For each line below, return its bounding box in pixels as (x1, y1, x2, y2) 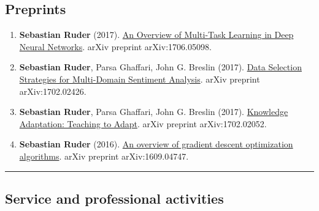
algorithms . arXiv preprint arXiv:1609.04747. (19, 149, 189, 162)
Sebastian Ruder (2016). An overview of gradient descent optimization (19, 138, 293, 150)
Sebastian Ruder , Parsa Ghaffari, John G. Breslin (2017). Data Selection (19, 61, 302, 73)
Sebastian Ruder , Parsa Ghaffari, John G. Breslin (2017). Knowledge (19, 105, 288, 118)
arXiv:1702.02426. (19, 84, 86, 97)
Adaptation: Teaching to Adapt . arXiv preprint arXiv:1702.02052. (19, 117, 267, 130)
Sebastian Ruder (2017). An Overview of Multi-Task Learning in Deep (19, 28, 294, 41)
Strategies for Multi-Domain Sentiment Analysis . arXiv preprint (19, 72, 260, 85)
